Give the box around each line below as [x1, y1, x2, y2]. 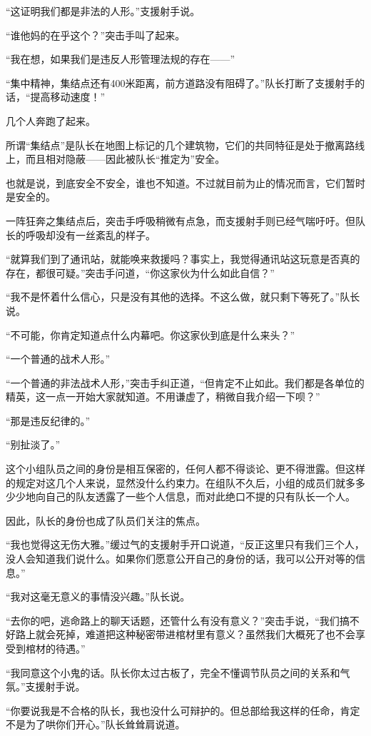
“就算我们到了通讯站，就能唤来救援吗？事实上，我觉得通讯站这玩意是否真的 [6, 251, 360, 266]
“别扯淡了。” [6, 437, 61, 452]
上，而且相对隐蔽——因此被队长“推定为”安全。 [6, 151, 225, 166]
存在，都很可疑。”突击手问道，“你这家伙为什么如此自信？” [6, 265, 275, 280]
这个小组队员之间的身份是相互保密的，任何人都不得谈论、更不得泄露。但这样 [6, 461, 365, 476]
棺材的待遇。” [25, 641, 86, 655]
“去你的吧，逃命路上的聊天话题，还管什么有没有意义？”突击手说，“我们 [6, 613, 340, 627]
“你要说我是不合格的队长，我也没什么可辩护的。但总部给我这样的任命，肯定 [6, 702, 360, 717]
